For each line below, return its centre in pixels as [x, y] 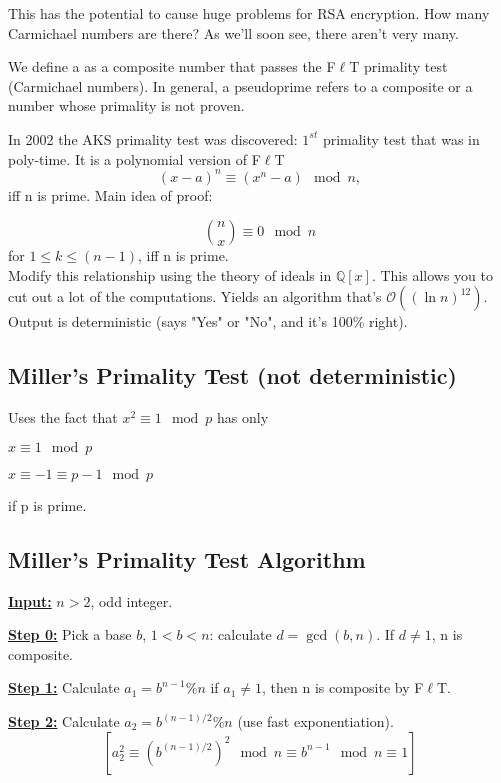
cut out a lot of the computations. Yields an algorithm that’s [195, 296]
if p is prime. [47, 504]
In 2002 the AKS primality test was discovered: [153, 138]
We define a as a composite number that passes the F [172, 66]
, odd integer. [131, 600]
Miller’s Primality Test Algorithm [187, 558]
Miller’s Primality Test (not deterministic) [232, 375]
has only [243, 417]
